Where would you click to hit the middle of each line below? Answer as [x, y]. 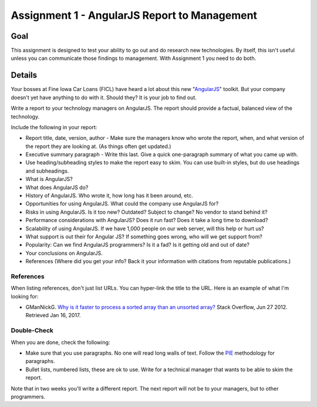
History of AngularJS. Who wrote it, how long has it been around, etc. [109, 196]
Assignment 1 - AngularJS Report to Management [134, 15]
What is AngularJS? [49, 179]
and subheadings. [47, 171]
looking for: [25, 296]
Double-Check [32, 331]
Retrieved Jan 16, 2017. [53, 315]
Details [24, 75]
